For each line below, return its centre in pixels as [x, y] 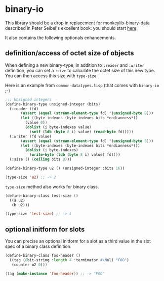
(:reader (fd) [24, 109]
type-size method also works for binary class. [52, 187]
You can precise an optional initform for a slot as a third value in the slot [78, 241]
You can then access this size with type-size [51, 76]
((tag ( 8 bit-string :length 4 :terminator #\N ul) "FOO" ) [69, 260]
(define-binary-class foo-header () [43, 256]
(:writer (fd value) [31, 136]
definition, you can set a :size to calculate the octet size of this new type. [80, 70]
